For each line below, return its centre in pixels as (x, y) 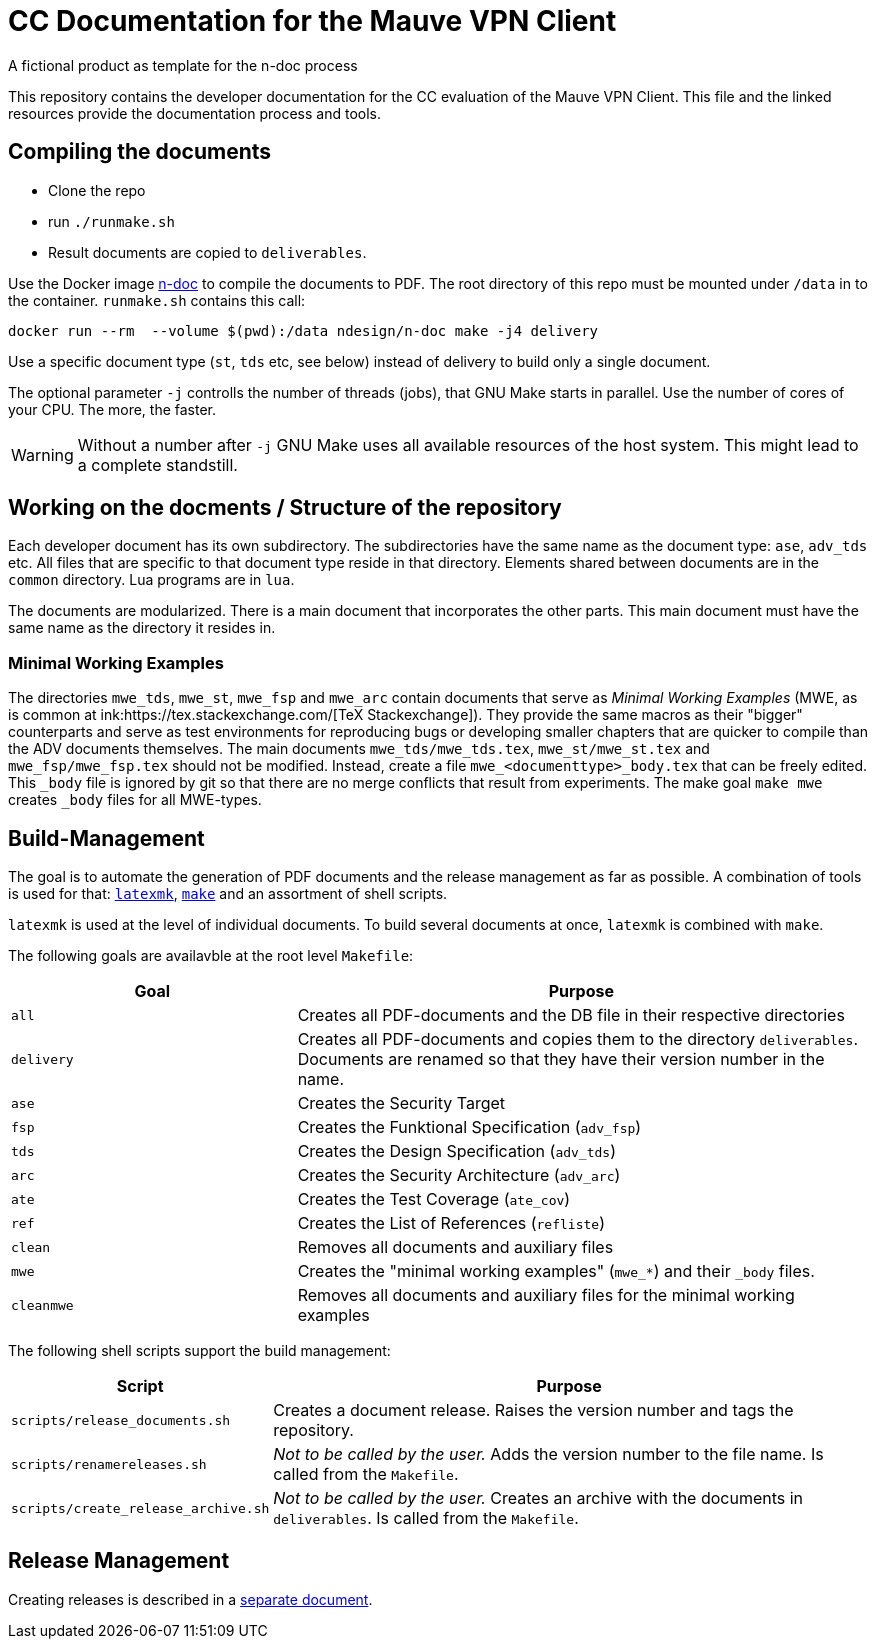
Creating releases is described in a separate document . (190, 1599)
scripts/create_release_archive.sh (140, 1508)
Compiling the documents (140, 152)
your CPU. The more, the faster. (112, 409)
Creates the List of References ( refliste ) (451, 1223)
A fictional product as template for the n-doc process (183, 65)
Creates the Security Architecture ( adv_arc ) (459, 1175)
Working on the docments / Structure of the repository (285, 508)
